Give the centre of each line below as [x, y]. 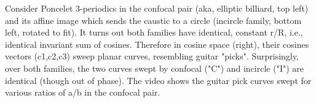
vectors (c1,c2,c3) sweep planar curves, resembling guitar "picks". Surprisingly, [152, 56]
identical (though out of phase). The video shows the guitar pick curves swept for [158, 80]
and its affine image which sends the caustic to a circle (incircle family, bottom [153, 20]
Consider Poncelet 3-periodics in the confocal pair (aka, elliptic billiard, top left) [157, 8]
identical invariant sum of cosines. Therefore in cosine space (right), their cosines [157, 44]
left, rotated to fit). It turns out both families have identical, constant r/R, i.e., [154, 32]
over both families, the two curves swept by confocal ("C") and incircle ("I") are [155, 68]
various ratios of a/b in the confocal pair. [83, 92]
